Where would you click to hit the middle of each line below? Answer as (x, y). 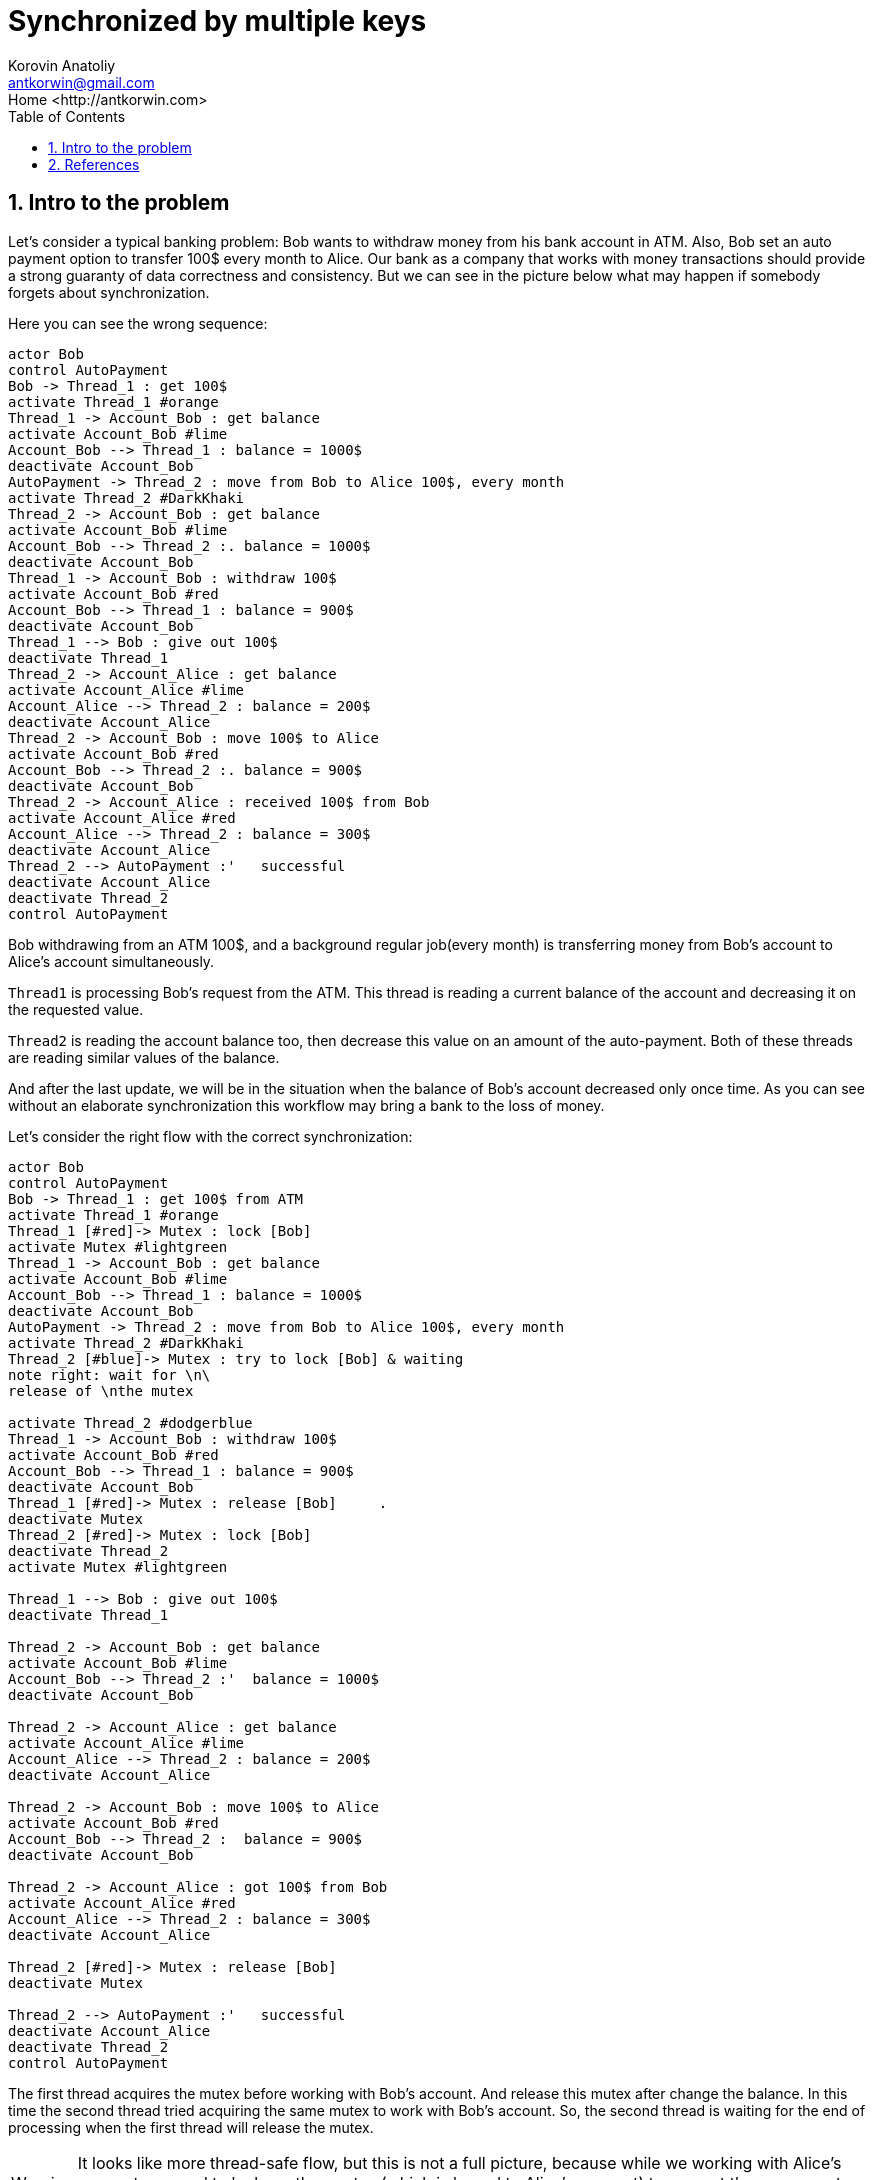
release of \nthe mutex (101, 1390)
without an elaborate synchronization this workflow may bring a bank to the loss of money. (306, 1105)
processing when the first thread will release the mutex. (191, 2127)
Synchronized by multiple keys (217, 21)
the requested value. (76, 1009)
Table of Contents (67, 116)
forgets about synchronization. (109, 292)
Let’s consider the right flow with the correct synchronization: (210, 1136)
